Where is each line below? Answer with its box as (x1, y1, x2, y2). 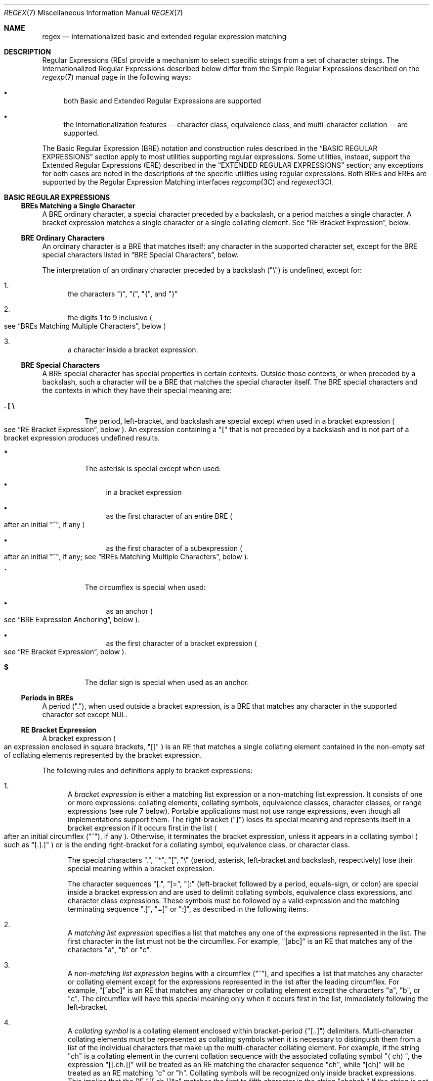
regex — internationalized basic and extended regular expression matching (42, 32, 287, 41)
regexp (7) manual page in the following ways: (42, 73, 190, 81)
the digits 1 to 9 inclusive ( (68, 313, 152, 322)
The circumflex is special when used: (85, 583, 206, 591)
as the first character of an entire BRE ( (106, 512, 233, 520)
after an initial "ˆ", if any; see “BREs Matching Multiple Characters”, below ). (4, 552, 249, 561)
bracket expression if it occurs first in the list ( (68, 824, 217, 832)
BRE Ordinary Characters (21, 234, 105, 242)
